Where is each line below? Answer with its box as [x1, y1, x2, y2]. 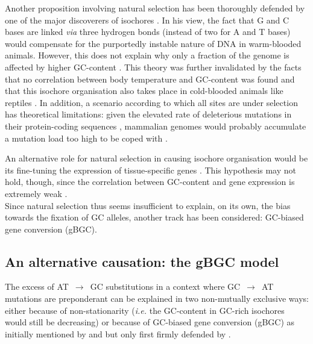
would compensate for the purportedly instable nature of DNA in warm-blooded [5, 37, 302, 49]
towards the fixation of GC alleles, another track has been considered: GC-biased [5, 211, 304, 224]
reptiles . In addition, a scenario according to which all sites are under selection [5, 96, 298, 108]
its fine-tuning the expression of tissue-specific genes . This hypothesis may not [5, 163, 296, 176]
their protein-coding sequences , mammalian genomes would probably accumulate [5, 119, 306, 132]
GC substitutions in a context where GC [90, 280, 241, 293]
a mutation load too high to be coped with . [5, 131, 168, 144]
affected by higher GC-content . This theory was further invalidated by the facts [5, 60, 302, 73]
